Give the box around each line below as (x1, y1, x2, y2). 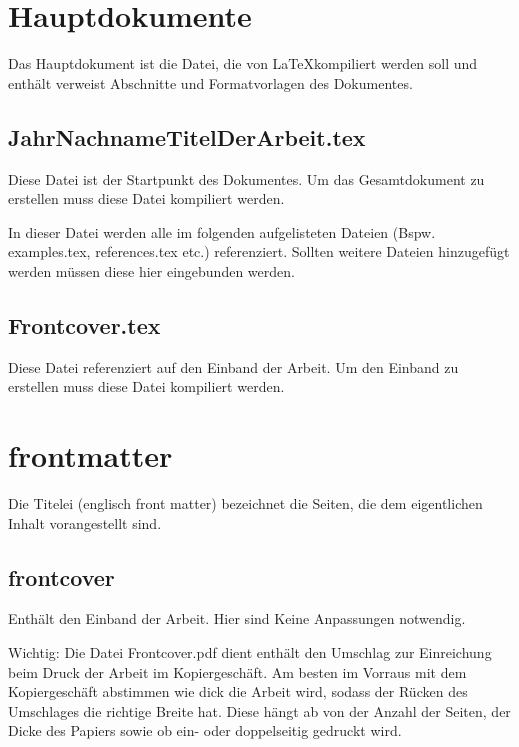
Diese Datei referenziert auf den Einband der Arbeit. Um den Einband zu (8, 356, 459, 377)
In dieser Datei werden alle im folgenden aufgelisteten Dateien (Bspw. (8, 221, 436, 242)
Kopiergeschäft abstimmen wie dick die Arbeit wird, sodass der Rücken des (8, 681, 468, 702)
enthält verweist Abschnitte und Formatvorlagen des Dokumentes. (8, 72, 413, 93)
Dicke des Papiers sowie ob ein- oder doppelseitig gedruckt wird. (8, 720, 402, 741)
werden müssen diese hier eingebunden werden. (8, 260, 295, 281)
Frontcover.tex (8, 309, 161, 340)
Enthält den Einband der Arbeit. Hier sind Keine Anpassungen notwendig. (8, 608, 466, 629)
